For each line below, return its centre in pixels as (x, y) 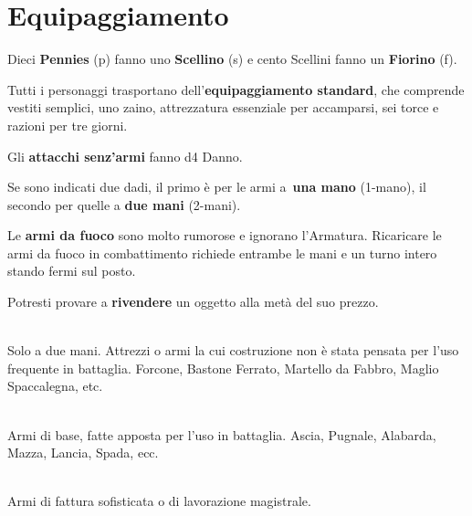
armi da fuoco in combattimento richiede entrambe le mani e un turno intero (222, 253)
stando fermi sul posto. (72, 271)
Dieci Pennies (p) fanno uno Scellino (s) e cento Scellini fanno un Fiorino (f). (232, 59)
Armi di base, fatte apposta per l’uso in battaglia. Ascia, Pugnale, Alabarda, (222, 434)
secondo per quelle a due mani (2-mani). (124, 204)
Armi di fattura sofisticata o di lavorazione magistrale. (159, 501)
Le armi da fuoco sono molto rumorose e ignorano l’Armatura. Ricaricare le (225, 235)
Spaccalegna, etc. (55, 386)
